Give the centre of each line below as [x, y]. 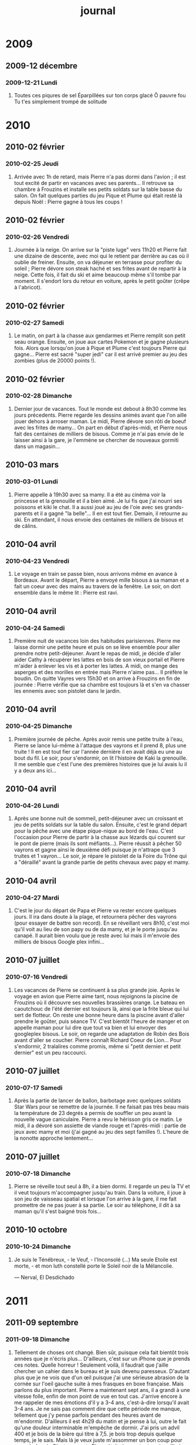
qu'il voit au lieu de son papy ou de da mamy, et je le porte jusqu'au [96, 929]
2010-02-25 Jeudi [32, 164]
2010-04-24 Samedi [35, 628]
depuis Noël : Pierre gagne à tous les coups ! [68, 202]
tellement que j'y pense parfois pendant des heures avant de [87, 1415]
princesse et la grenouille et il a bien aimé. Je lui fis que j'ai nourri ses [98, 501]
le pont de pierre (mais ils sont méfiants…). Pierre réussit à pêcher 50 [98, 843]
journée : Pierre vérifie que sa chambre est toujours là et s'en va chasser [102, 684]
